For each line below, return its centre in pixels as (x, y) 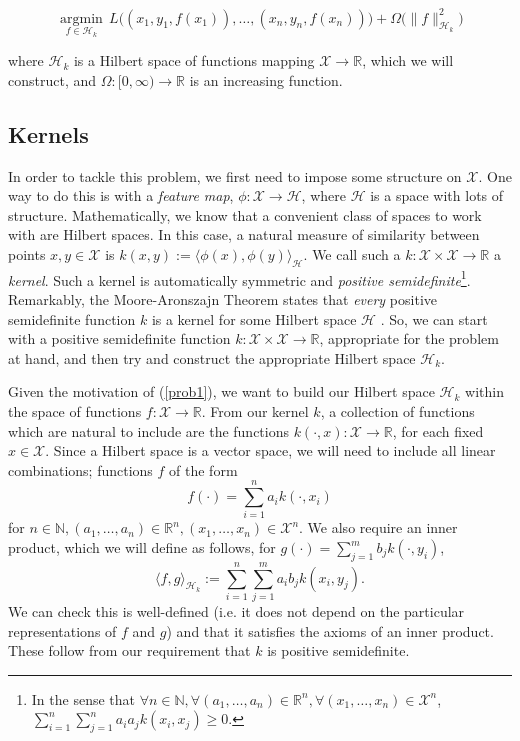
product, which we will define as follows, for (142, 547)
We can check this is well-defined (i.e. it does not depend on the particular (236, 610)
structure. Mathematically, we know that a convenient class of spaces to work (245, 214)
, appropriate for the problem (409, 338)
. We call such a (352, 253)
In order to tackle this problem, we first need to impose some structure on (235, 175)
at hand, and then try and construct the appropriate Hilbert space (212, 357)
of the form (203, 469)
